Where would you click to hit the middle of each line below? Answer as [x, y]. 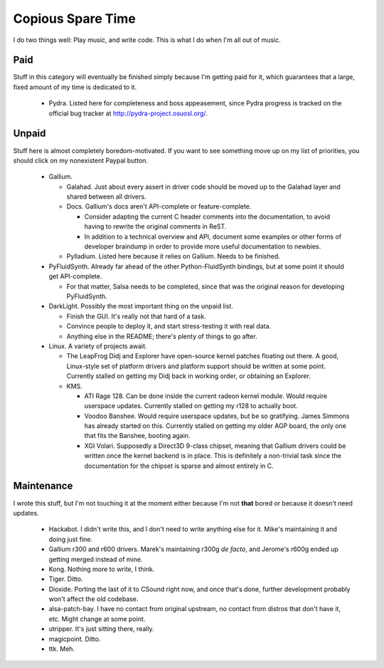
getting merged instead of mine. [96, 559]
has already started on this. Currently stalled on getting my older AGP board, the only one [215, 426]
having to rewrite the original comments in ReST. [155, 226]
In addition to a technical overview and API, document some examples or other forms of [213, 236]
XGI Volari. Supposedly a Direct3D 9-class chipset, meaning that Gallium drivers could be [215, 446]
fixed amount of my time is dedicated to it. [75, 87]
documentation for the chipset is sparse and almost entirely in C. [179, 466]
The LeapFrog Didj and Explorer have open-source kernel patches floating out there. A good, [203, 356]
